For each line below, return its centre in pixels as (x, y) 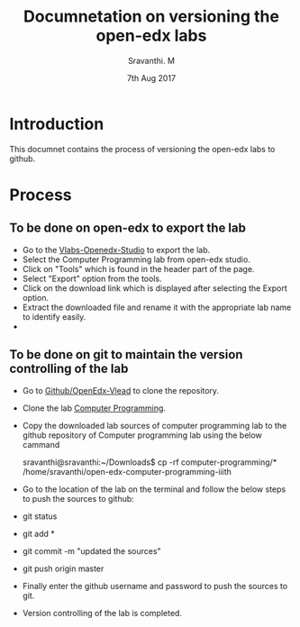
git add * (39, 533)
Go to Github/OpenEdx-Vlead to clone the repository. (120, 390)
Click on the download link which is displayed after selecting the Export (155, 288)
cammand (41, 444)
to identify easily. (54, 316)
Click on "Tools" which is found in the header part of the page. (138, 268)
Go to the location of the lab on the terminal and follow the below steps (154, 489)
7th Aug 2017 (151, 77)
